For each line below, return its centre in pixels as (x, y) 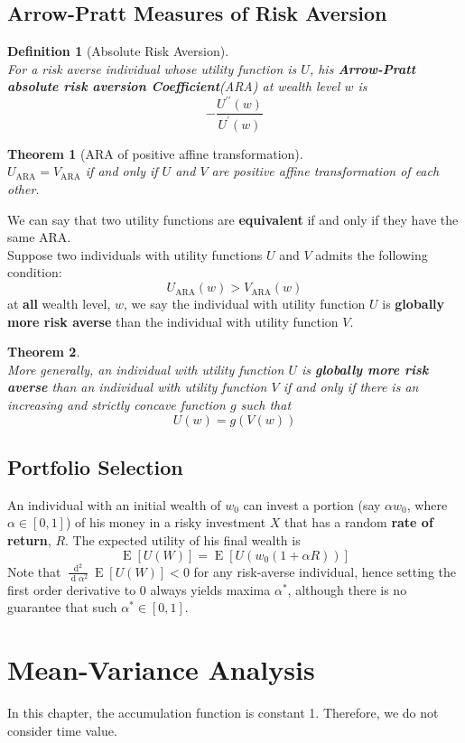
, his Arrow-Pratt (363, 68)
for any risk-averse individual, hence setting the (325, 571)
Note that (34, 571)
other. (23, 189)
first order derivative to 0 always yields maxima (139, 589)
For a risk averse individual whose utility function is (152, 68)
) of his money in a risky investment (166, 522)
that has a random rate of (359, 522)
